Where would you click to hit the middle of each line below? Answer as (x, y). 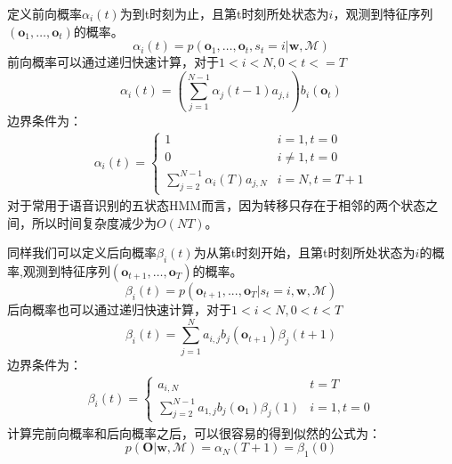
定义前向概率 (44, 13)
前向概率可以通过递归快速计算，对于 (113, 62)
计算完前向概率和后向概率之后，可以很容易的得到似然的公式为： (194, 432)
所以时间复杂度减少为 (94, 222)
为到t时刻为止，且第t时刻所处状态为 (224, 13)
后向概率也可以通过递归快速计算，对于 (119, 309)
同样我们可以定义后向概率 (82, 252)
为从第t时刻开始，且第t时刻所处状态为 (304, 252)
